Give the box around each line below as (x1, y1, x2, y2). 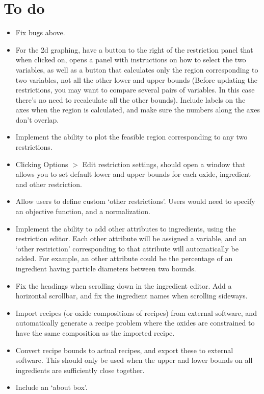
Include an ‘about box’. (15, 382, 88, 392)
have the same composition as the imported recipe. (15, 327, 175, 338)
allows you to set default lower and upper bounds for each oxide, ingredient (15, 169, 251, 179)
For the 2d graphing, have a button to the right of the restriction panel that (15, 44, 253, 55)
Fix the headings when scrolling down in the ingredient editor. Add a (15, 280, 232, 291)
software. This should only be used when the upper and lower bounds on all (15, 355, 253, 365)
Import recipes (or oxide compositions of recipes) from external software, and (15, 307, 257, 318)
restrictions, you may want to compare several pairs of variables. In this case (15, 84, 255, 95)
